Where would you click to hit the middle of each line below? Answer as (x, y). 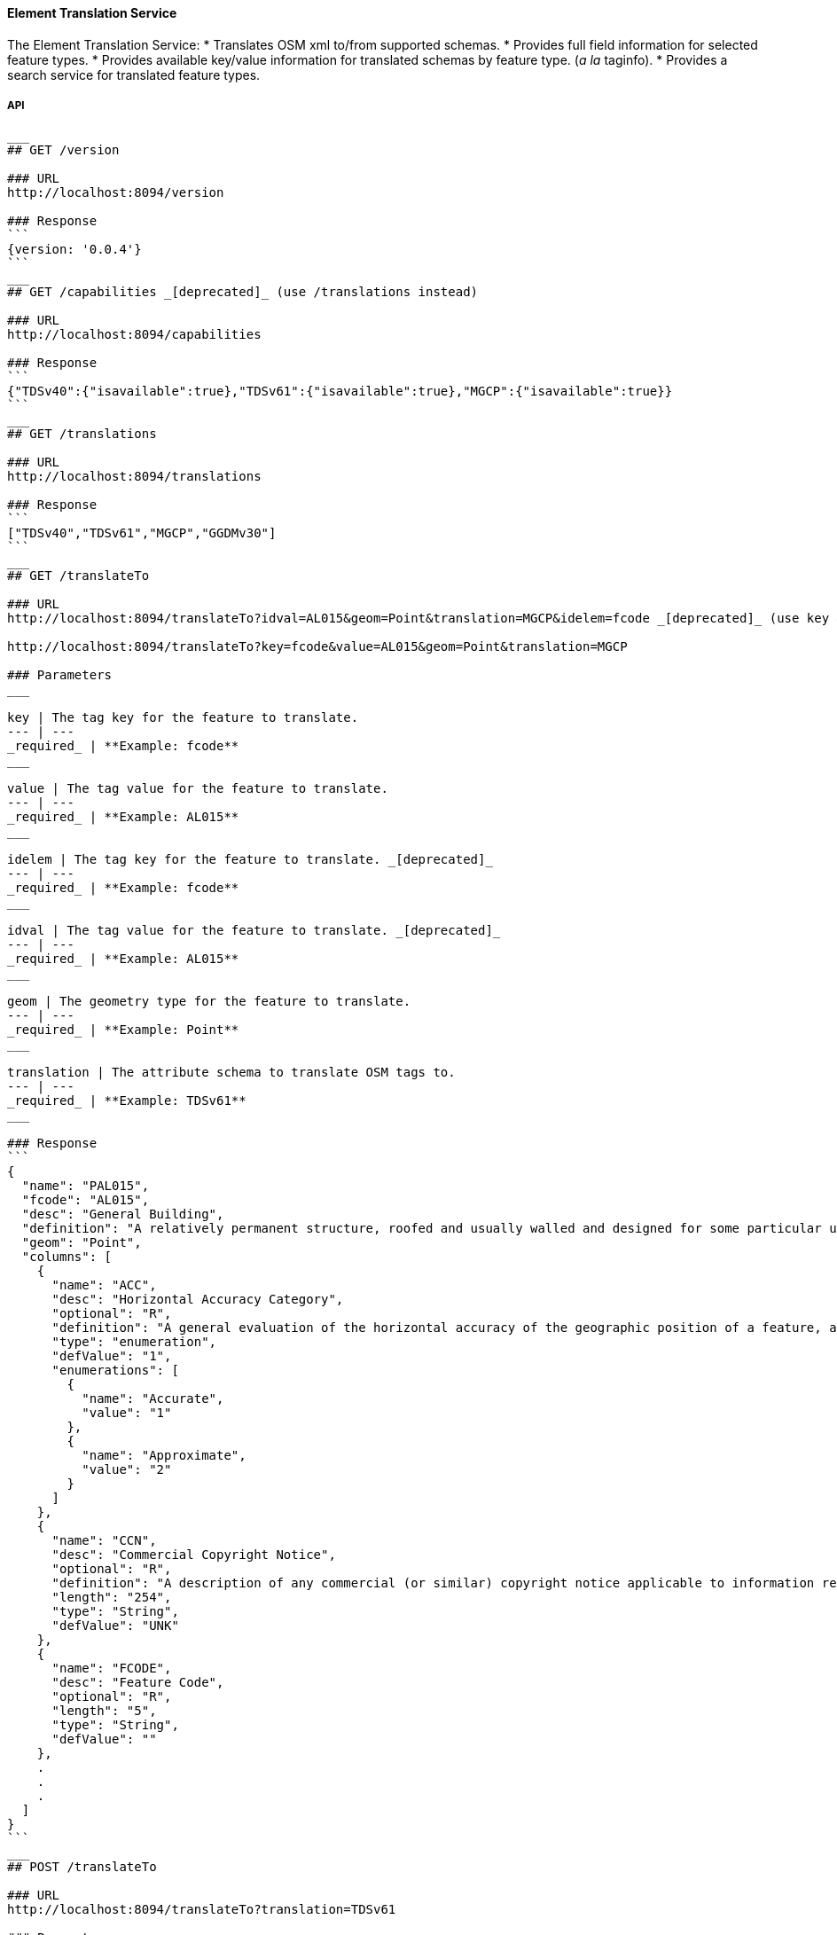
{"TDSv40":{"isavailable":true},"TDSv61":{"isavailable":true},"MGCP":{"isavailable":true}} (340, 392)
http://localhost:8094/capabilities (134, 335)
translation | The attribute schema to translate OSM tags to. (231, 1073)
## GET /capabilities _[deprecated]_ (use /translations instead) (243, 292)
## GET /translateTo (78, 576)
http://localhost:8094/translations (134, 477)
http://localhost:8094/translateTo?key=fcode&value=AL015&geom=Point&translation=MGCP (317, 647)
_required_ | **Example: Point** (123, 1030)
